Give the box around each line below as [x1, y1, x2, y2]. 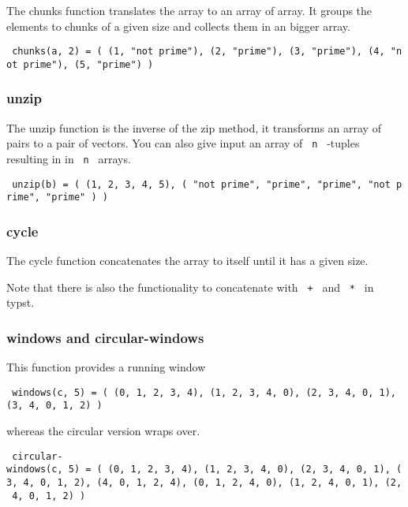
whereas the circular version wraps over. [6, 423, 200, 439]
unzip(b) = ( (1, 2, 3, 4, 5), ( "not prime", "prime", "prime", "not [12, 178, 391, 190]
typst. [6, 294, 35, 311]
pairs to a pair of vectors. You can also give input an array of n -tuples [6, 135, 360, 151]
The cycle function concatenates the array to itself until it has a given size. [6, 252, 369, 269]
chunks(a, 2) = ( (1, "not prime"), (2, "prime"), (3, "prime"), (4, [12, 46, 385, 58]
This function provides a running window [6, 359, 206, 375]
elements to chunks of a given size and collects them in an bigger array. [6, 17, 350, 34]
